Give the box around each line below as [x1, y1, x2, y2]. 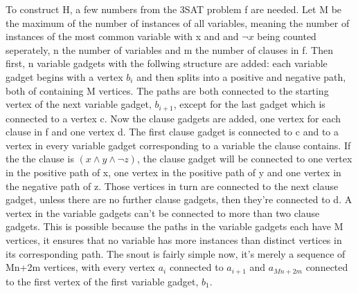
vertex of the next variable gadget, [6, 97, 152, 111]
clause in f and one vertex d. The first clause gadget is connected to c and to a [6, 124, 339, 139]
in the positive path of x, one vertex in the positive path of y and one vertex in [6, 164, 341, 179]
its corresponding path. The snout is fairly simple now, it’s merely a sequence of [6, 246, 346, 261]
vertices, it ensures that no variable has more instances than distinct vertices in [6, 232, 342, 247]
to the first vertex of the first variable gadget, [6, 274, 199, 288]
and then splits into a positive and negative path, [136, 69, 346, 84]
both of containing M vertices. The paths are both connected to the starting [6, 83, 329, 97]
